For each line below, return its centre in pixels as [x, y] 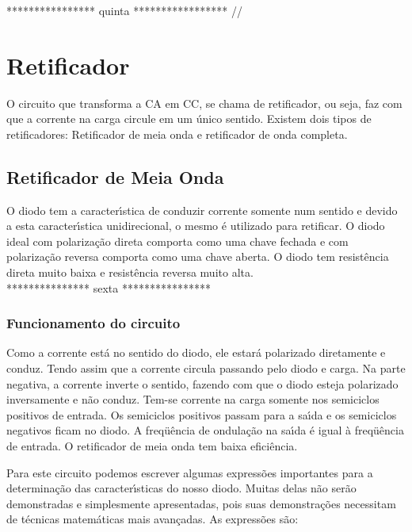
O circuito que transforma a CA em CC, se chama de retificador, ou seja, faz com [204, 103]
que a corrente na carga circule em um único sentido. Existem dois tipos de [189, 119]
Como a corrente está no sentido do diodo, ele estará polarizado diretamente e [196, 352]
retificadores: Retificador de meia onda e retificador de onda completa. [177, 134]
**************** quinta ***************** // [124, 10]
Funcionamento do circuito [93, 323]
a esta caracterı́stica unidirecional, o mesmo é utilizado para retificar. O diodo [196, 226]
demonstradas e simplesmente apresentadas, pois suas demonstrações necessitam [201, 503]
